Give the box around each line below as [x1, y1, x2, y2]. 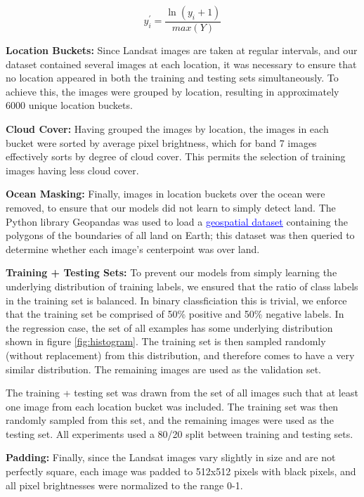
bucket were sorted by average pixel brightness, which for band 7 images [6, 135, 317, 150]
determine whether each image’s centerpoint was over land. [6, 241, 260, 256]
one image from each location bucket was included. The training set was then [6, 399, 339, 413]
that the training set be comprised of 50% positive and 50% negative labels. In [6, 306, 344, 321]
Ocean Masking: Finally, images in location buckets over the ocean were [6, 186, 325, 201]
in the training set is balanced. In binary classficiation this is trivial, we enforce [6, 292, 347, 307]
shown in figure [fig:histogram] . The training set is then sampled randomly [6, 334, 326, 349]
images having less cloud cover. [6, 162, 139, 177]
